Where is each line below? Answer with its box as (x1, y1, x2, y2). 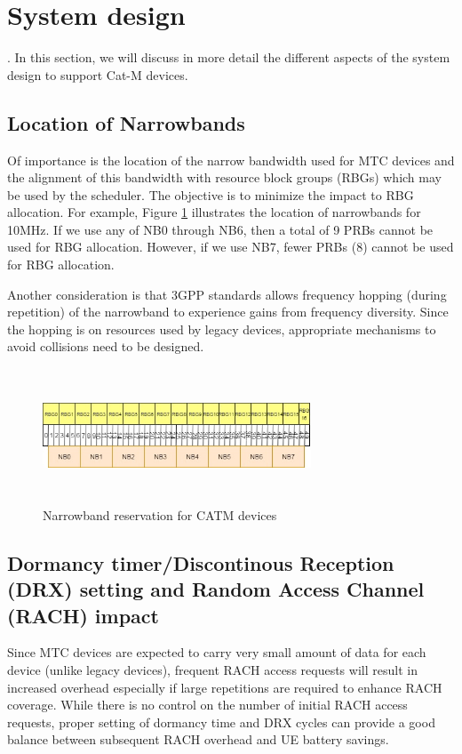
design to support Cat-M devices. (7, 65, 188, 84)
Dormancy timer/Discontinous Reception (7, 549, 394, 576)
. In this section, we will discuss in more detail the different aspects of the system (7, 48, 450, 67)
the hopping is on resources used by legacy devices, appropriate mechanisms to (7, 319, 436, 338)
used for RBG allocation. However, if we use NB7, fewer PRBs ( (7, 237, 357, 256)
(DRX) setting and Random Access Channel (7, 575, 425, 603)
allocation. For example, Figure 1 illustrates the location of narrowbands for (7, 203, 421, 221)
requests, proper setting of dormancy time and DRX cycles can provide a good (7, 712, 435, 731)
